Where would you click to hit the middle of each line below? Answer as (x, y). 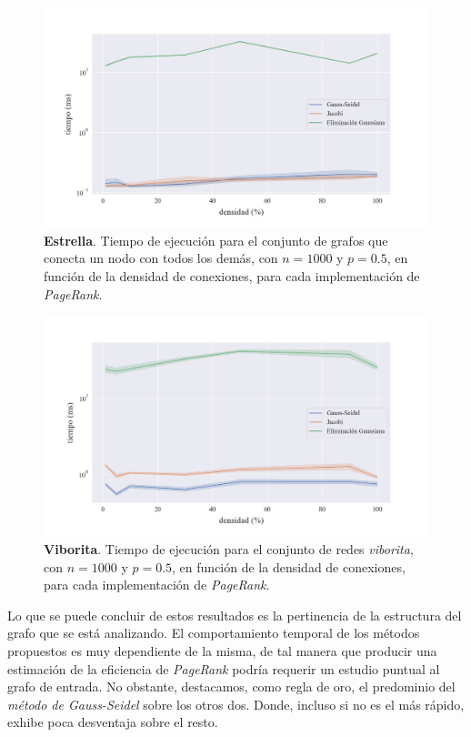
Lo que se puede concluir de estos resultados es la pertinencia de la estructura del (235, 615)
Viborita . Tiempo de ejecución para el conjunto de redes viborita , (229, 549)
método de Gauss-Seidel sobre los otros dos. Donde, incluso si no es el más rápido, (236, 704)
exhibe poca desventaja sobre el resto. (113, 722)
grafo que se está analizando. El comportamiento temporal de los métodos (214, 633)
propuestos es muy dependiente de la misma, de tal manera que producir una (222, 650)
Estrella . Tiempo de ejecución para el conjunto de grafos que (216, 240)
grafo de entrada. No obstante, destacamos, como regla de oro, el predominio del (231, 687)
